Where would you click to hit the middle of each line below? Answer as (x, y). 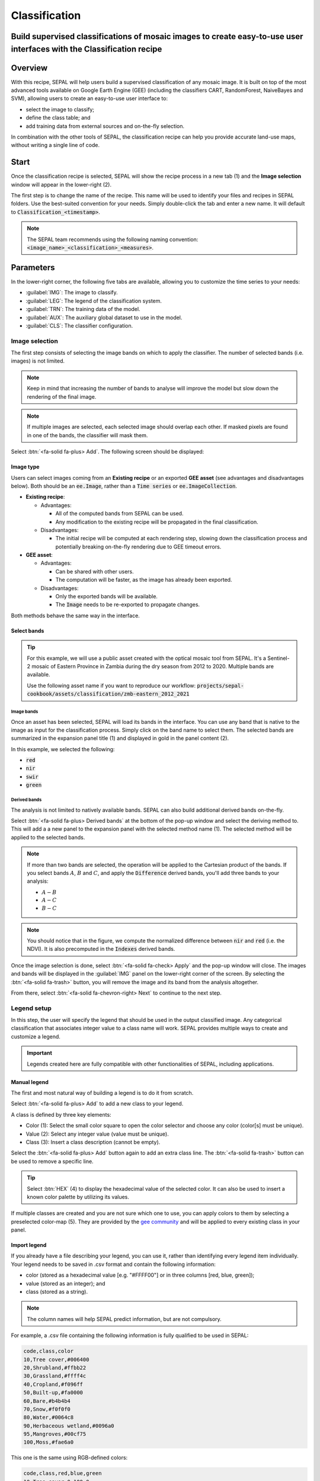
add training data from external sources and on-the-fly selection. (105, 126)
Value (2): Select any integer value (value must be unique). (97, 1134)
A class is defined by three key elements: (61, 1114)
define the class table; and (58, 118)
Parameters (33, 267)
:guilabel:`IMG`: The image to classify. (72, 293)
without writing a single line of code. (55, 145)
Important (40, 1053)
